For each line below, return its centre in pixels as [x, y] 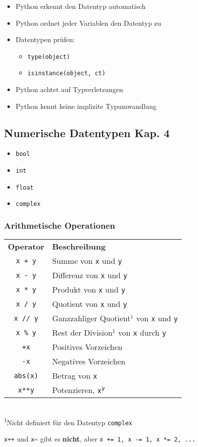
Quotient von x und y [90, 304]
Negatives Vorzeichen [89, 361]
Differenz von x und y [90, 275]
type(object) [49, 57]
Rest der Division [82, 333]
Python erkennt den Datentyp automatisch [81, 6]
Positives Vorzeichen [87, 347]
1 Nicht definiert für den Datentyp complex [68, 421]
